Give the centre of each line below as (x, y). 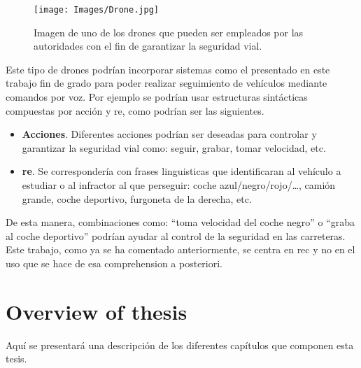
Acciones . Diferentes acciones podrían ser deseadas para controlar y (169, 134)
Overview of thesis (97, 311)
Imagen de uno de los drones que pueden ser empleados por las (169, 32)
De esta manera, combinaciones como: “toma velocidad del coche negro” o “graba (180, 222)
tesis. (16, 359)
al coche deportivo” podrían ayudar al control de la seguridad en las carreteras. (176, 235)
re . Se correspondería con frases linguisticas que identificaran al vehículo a (182, 171)
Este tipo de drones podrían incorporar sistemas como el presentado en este (168, 69)
